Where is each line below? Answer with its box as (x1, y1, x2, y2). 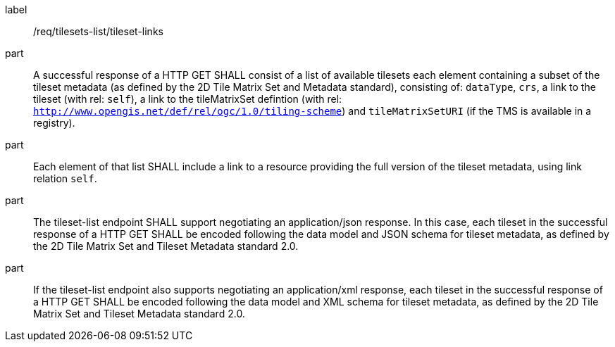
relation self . (33, 172, 97, 184)
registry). (33, 117, 75, 129)
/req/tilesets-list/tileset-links (33, 25, 163, 37)
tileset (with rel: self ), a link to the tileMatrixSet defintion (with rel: (33, 93, 342, 105)
